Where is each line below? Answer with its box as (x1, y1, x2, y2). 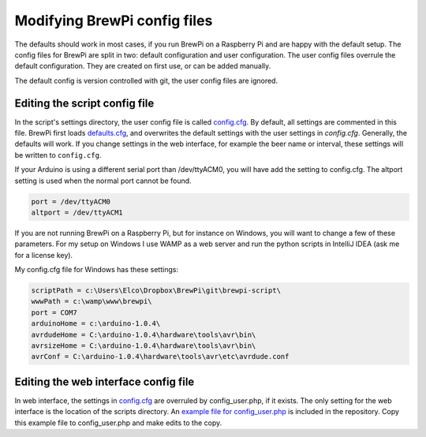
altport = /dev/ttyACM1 (31, 207, 124, 217)
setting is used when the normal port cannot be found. (14, 176, 192, 185)
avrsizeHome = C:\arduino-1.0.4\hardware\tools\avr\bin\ (31, 342, 256, 350)
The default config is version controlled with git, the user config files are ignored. (14, 76, 278, 85)
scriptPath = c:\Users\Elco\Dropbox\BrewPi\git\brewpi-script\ (31, 286, 282, 295)
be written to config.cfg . (14, 150, 102, 159)
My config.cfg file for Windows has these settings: (14, 265, 179, 275)
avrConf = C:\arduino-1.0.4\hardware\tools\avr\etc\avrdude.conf (31, 352, 290, 361)
